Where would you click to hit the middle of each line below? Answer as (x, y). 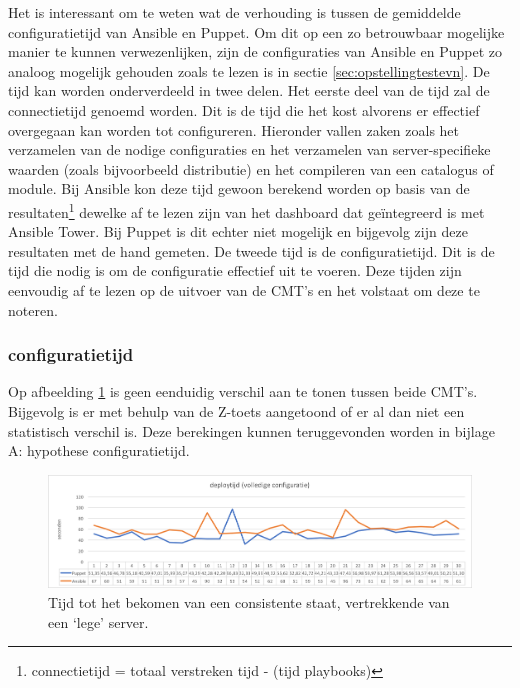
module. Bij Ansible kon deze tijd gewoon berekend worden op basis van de (239, 188)
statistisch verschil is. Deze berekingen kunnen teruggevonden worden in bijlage (251, 430)
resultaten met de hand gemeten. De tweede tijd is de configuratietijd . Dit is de (251, 250)
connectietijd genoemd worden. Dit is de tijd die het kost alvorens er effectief (244, 109)
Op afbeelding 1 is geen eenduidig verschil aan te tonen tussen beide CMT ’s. (243, 391)
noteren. (33, 309)
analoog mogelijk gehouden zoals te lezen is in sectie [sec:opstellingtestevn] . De (249, 70)
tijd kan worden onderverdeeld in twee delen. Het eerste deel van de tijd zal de (249, 90)
